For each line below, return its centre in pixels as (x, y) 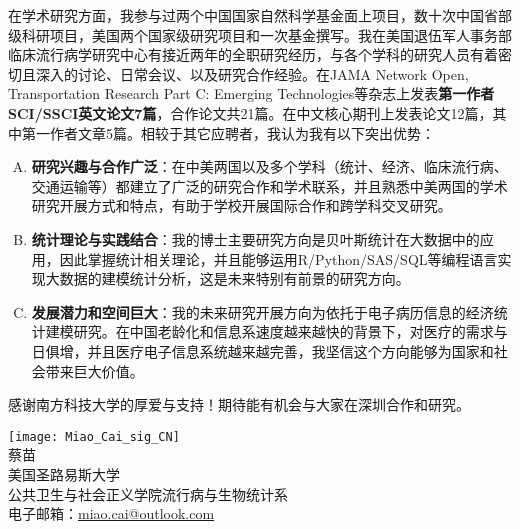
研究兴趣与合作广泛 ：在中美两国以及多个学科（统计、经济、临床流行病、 (269, 166)
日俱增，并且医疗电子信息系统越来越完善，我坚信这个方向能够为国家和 (262, 350)
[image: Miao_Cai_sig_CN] (94, 436)
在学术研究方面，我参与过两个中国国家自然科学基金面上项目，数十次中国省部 (260, 15)
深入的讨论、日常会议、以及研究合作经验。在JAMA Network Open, (252, 73)
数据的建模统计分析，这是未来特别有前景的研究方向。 (234, 278)
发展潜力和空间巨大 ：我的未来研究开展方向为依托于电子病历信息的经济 (262, 311)
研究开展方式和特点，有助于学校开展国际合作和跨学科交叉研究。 (241, 205)
